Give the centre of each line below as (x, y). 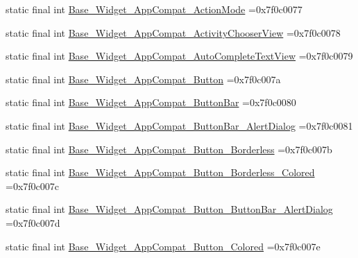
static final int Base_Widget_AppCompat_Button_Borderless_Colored (160, 172)
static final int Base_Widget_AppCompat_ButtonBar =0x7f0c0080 (151, 102)
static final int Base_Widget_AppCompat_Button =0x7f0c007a (143, 79)
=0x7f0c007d (33, 222)
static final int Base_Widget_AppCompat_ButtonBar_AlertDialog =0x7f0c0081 (179, 125)
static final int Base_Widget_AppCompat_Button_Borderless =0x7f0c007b (169, 149)
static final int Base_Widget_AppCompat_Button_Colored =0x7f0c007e (163, 246)
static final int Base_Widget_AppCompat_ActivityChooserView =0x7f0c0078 (173, 32)
